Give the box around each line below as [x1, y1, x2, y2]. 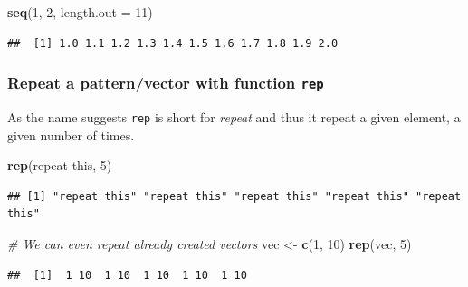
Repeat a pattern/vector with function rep [7, 72, 324, 94]
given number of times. [7, 125, 135, 144]
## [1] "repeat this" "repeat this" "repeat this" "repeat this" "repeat [7, 189, 462, 203]
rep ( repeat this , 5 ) [7, 156, 112, 175]
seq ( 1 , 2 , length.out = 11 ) [7, 3, 153, 21]
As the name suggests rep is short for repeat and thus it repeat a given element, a [7, 107, 461, 126]
